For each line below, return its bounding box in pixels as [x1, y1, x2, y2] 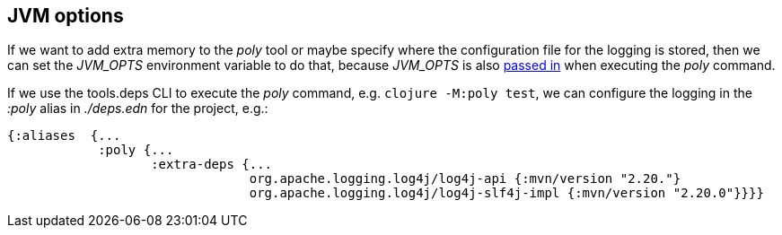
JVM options [7, 4, 124, 27]
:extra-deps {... [151, 157, 273, 172]
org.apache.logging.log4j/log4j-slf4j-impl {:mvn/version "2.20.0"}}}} [249, 186, 764, 201]
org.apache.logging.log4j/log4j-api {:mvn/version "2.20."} [249, 171, 681, 187]
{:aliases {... [7, 128, 121, 144]
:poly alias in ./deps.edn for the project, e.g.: [7, 100, 268, 117]
